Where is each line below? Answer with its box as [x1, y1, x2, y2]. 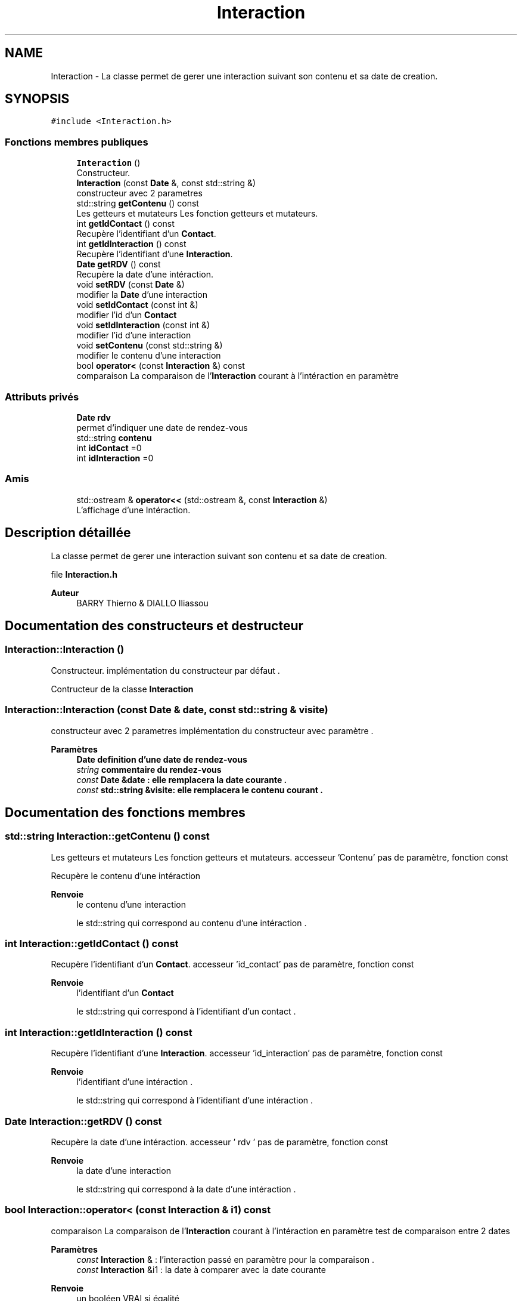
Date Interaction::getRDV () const [5, 1115, 162, 1127]
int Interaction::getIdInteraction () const [5, 1026, 192, 1038]
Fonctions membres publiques [5, 135, 148, 148]
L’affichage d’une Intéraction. [76, 504, 191, 515]
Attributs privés [5, 390, 79, 403]
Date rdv [76, 412, 111, 423]
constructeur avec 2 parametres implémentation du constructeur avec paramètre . [51, 725, 374, 736]
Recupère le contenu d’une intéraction [51, 870, 201, 881]
